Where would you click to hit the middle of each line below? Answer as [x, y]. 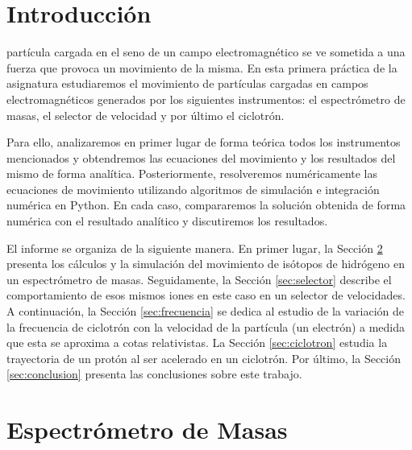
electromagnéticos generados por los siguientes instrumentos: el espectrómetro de [206, 99]
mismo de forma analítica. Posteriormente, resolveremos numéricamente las [192, 173]
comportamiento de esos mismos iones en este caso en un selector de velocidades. [206, 295]
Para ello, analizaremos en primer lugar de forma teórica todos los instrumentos [204, 142]
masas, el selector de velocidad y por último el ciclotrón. [146, 115]
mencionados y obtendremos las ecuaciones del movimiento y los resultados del [201, 157]
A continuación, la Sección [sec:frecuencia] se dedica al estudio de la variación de [206, 311]
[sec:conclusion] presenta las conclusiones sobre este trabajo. [154, 374]
